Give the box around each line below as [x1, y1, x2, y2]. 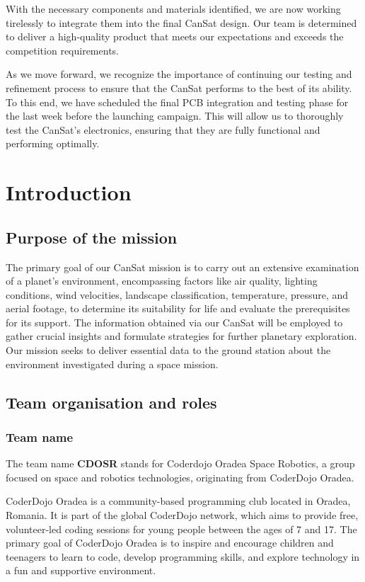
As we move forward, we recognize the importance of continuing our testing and [6, 67, 352, 81]
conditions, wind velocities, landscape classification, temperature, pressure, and [6, 287, 349, 302]
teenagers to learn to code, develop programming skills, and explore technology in [6, 549, 360, 564]
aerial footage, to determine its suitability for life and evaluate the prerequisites [6, 301, 350, 316]
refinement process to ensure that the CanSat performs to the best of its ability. [6, 80, 352, 95]
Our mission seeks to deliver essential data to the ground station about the [6, 343, 331, 358]
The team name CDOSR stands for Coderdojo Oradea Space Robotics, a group [6, 456, 355, 471]
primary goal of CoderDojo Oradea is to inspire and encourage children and [6, 535, 334, 550]
